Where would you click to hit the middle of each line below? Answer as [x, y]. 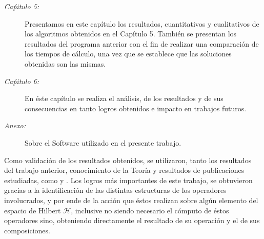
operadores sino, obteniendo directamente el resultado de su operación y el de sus [132, 220]
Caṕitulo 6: [22, 81]
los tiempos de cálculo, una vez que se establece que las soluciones [128, 54]
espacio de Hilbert [33, 210]
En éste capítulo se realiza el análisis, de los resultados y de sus [124, 98]
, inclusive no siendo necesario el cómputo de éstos [150, 210]
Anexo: [15, 125]
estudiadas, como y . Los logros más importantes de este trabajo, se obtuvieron [128, 180]
